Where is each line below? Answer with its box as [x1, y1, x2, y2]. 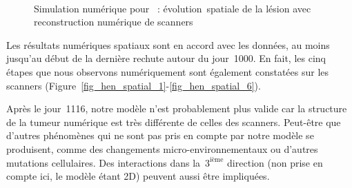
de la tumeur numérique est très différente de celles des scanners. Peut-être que [6, 114, 341, 129]
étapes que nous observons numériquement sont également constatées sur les [6, 64, 329, 79]
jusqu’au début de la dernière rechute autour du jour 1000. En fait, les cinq [6, 51, 326, 65]
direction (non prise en [227, 155, 323, 169]
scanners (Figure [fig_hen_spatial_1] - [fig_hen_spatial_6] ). [6, 78, 261, 92]
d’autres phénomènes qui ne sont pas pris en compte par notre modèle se [6, 128, 314, 143]
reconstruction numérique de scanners [34, 14, 193, 29]
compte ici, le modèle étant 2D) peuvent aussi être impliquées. [6, 169, 270, 183]
